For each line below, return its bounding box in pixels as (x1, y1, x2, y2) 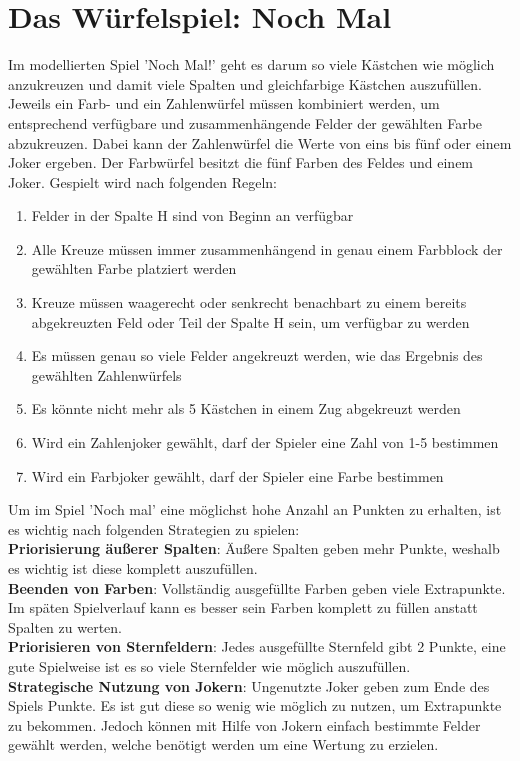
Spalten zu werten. (8, 616, 122, 637)
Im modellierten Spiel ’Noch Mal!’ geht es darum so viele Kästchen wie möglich (8, 54, 495, 75)
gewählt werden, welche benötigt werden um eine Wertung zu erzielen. (8, 734, 439, 755)
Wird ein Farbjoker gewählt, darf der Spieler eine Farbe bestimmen (31, 465, 444, 486)
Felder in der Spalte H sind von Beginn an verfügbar (31, 205, 354, 226)
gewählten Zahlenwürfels (31, 364, 182, 385)
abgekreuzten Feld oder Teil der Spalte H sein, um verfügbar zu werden (31, 311, 470, 332)
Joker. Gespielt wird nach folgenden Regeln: (8, 171, 277, 192)
